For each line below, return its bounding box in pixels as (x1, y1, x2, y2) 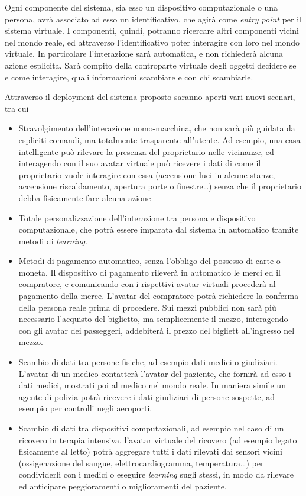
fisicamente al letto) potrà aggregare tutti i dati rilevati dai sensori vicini (18, 445, 282, 458)
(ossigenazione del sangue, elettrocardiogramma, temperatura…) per (18, 456, 264, 469)
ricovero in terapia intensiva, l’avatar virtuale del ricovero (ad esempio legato (18, 433, 297, 446)
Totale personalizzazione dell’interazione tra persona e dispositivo (18, 211, 256, 224)
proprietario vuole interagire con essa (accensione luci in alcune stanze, (18, 168, 275, 181)
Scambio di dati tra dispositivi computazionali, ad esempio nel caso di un (18, 422, 284, 434)
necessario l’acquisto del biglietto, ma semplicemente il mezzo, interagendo (18, 313, 288, 325)
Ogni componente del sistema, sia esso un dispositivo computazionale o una (5, 1, 278, 13)
